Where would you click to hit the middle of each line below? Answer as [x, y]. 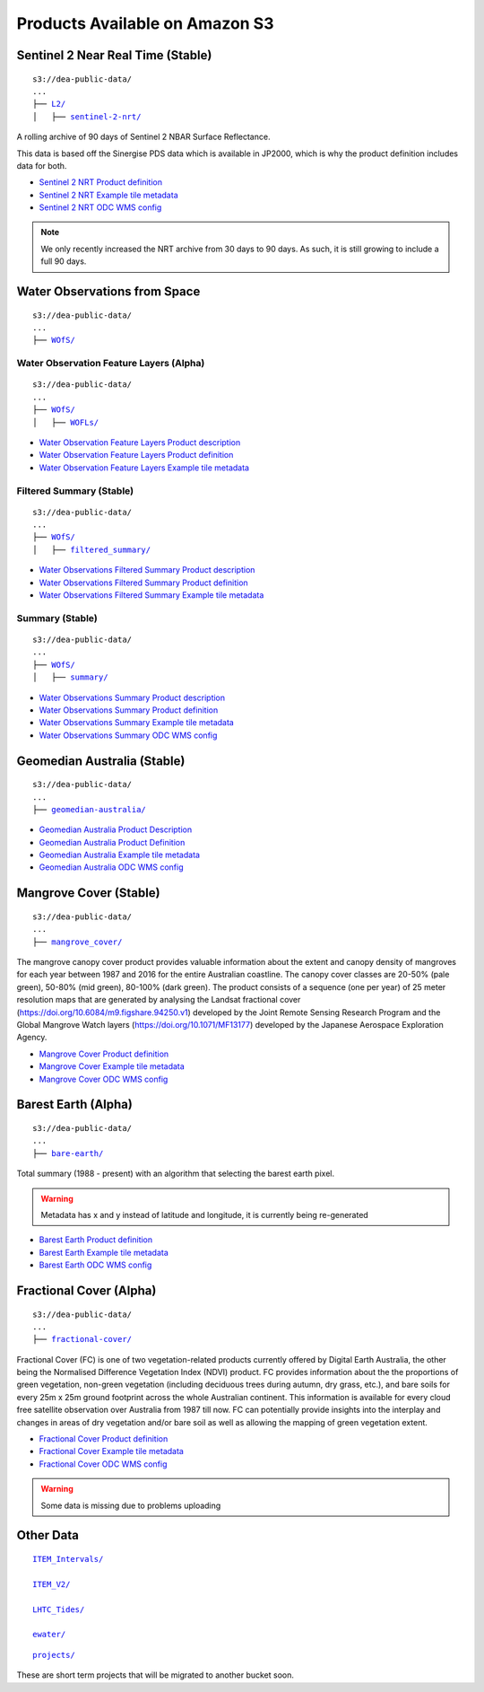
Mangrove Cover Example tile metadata [112, 1066]
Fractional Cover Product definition [104, 1439]
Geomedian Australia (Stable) [101, 761]
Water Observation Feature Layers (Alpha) [111, 364]
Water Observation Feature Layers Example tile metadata [144, 468]
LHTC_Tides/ [59, 1609]
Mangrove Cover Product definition [104, 1054]
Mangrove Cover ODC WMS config [104, 1079]
